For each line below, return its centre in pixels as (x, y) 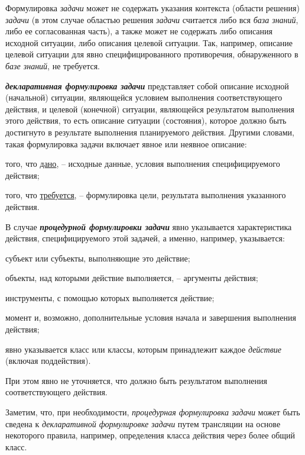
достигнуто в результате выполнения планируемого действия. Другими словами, (150, 132)
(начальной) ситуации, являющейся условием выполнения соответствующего (144, 97)
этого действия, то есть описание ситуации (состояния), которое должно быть (146, 120)
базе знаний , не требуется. (53, 65)
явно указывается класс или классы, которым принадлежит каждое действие (143, 349)
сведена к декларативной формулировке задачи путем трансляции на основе (143, 423)
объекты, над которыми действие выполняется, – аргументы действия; (132, 278)
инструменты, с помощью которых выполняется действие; (110, 297)
